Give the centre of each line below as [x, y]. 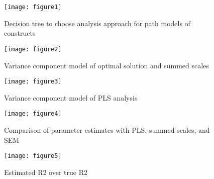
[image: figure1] [33, 7]
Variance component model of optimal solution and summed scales [106, 65]
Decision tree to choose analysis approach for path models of [97, 23]
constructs [20, 33]
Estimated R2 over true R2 [46, 172]
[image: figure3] [33, 82]
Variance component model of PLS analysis [71, 97]
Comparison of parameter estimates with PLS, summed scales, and [107, 130]
